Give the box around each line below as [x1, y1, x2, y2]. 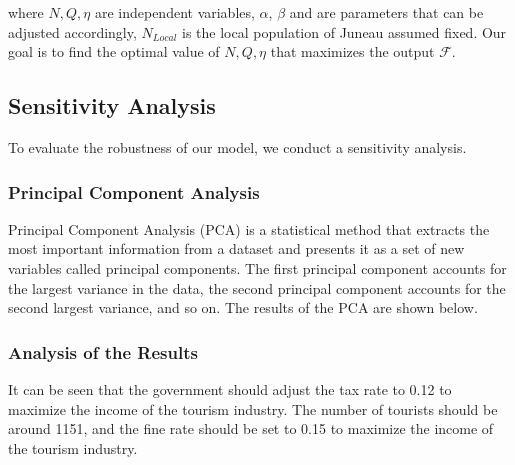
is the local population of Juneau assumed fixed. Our [182, 21, 507, 42]
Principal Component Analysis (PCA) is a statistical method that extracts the [8, 218, 490, 239]
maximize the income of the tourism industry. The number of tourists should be [8, 398, 498, 419]
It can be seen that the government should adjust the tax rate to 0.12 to [8, 378, 452, 399]
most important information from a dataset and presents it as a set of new [8, 238, 465, 259]
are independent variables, [94, 2, 255, 22]
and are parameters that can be [289, 2, 484, 22]
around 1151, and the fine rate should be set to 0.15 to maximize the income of [8, 418, 494, 439]
